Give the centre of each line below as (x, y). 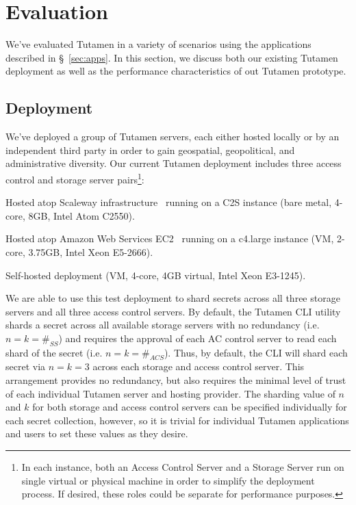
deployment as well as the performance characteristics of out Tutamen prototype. (176, 71)
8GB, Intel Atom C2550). (81, 215)
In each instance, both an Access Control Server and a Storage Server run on (183, 467)
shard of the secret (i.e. (54, 352)
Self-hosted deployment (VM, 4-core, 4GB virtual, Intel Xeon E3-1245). (156, 275)
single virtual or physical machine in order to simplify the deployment (168, 480)
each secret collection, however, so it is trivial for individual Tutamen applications (177, 420)
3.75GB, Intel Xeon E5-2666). (91, 251)
